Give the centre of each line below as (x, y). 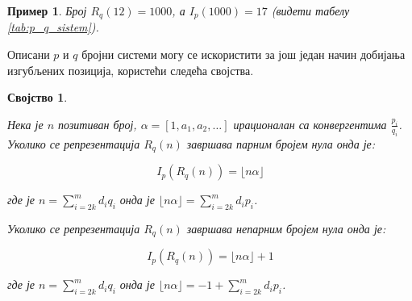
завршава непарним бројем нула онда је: (286, 228)
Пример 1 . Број (47, 10)
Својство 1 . (37, 97)
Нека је (25, 124)
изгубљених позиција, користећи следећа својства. (131, 70)
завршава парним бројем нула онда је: (281, 143)
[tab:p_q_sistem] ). (53, 27)
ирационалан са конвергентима (310, 124)
